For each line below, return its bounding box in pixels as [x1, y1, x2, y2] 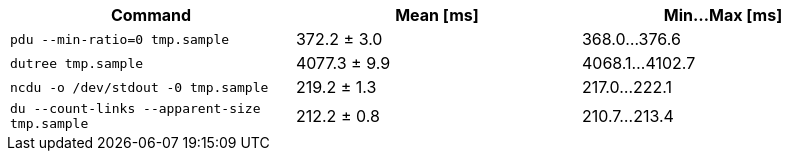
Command [110, 5, 192, 25]
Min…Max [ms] [663, 5, 783, 25]
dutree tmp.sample [10, 55, 144, 71]
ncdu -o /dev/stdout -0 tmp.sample [10, 79, 269, 95]
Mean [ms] [395, 5, 479, 25]
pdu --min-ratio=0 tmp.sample [10, 31, 230, 47]
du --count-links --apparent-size [10, 101, 261, 116]
